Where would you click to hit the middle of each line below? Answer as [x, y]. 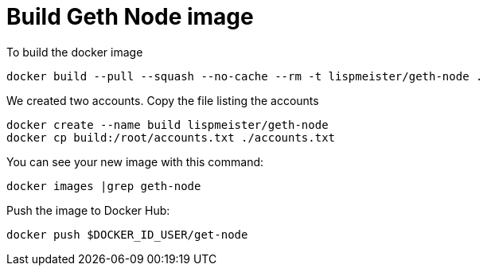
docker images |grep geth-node [104, 186]
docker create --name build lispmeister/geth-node [168, 124]
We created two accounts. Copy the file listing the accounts [163, 100]
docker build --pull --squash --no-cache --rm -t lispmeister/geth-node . [245, 76]
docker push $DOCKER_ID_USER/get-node [127, 234]
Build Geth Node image [130, 17]
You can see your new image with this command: [135, 161]
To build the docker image [75, 52]
